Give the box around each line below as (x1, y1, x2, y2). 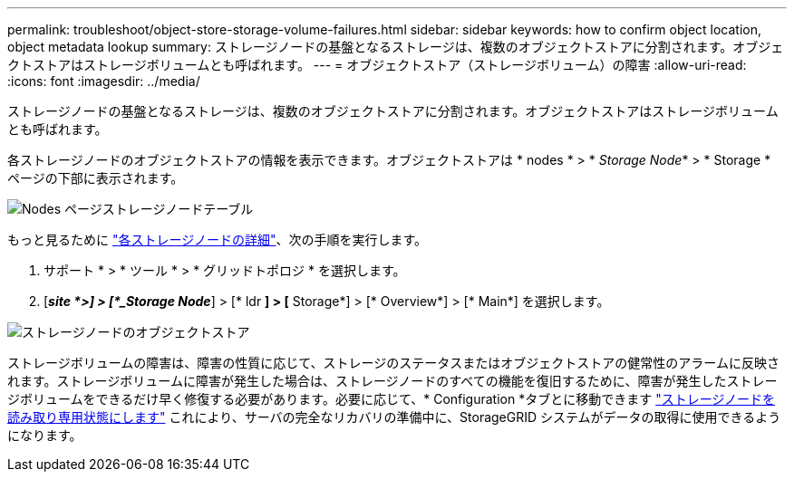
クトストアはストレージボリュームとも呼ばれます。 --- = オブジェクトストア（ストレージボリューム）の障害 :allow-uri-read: (7, 57, 747, 72)
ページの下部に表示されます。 (7, 170, 184, 186)
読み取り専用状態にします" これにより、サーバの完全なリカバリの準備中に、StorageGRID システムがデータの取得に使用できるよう (7, 409, 781, 425)
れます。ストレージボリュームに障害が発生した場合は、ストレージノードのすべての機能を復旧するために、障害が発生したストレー (7, 373, 778, 388)
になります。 (7, 427, 82, 443)
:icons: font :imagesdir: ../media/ (7, 73, 200, 89)
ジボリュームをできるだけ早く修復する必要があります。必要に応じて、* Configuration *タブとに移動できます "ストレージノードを (7, 391, 776, 407)
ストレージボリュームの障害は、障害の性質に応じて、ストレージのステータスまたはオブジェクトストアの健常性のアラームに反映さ (7, 355, 779, 370)
